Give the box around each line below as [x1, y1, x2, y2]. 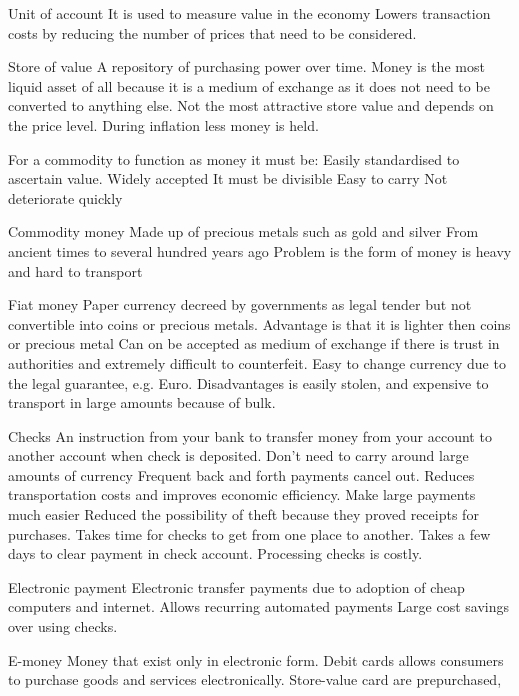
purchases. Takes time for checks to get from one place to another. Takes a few [8, 523, 491, 544]
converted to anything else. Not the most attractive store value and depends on [8, 95, 494, 116]
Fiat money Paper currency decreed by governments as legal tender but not [8, 294, 472, 315]
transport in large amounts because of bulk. [8, 392, 276, 413]
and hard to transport [8, 260, 143, 281]
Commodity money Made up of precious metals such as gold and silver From [8, 221, 479, 242]
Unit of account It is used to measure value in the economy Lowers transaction [8, 3, 491, 23]
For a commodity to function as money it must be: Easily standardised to [8, 148, 460, 169]
